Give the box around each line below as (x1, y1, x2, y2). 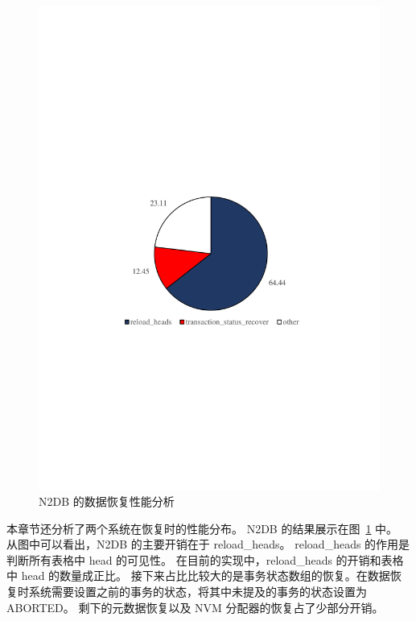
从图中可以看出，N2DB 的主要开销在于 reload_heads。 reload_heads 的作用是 (6, 536, 410, 553)
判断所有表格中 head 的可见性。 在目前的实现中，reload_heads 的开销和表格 (6, 551, 404, 568)
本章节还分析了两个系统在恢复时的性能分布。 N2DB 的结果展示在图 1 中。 (6, 520, 398, 536)
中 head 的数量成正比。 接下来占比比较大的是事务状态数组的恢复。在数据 (6, 567, 390, 584)
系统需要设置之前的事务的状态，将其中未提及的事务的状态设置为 (28, 583, 367, 600)
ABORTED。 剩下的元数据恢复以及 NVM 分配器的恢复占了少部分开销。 (6, 598, 384, 615)
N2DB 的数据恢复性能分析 (39, 493, 175, 510)
